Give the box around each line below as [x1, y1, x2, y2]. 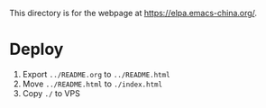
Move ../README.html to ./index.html [22, 78, 163, 89]
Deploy [9, 40, 64, 59]
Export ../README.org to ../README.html [22, 68, 170, 79]
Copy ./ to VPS [22, 87, 81, 98]
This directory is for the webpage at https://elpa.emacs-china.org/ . [9, 8, 258, 18]
